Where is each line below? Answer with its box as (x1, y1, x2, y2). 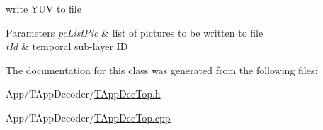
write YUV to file (6, 1, 81, 16)
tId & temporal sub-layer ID (6, 39, 128, 54)
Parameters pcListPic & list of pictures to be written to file (6, 25, 263, 40)
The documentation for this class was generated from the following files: (6, 62, 318, 77)
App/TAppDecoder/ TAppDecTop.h (6, 86, 161, 101)
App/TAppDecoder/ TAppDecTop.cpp (6, 110, 171, 124)
